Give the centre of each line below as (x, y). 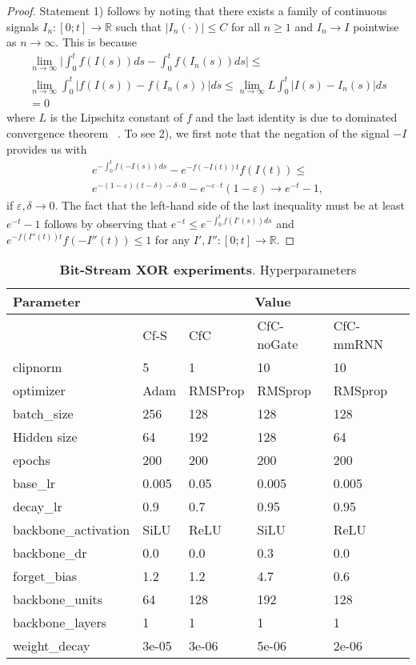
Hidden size (45, 437)
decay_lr (38, 507)
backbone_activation (72, 530)
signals (23, 26)
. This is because (96, 42)
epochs (32, 460)
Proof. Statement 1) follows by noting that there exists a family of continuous (197, 10)
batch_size (43, 414)
